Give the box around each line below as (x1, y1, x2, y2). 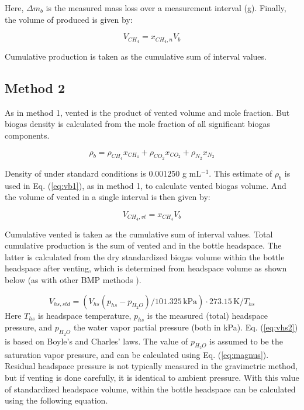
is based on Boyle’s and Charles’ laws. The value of (5, 335, 188, 347)
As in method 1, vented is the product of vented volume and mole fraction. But (5, 106, 290, 118)
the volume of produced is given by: (5, 13, 133, 25)
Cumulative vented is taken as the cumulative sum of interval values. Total (5, 228, 273, 240)
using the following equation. (5, 394, 108, 406)
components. (5, 129, 50, 142)
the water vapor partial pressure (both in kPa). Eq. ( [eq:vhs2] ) (73, 321, 298, 333)
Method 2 (5, 79, 65, 97)
